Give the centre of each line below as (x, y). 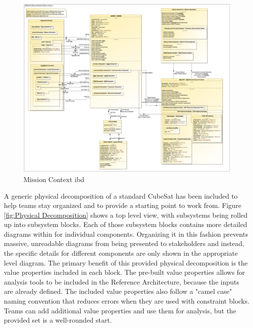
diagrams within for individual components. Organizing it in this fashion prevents (126, 234)
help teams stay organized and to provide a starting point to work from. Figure (123, 205)
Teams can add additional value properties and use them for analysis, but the (120, 310)
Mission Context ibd (54, 179)
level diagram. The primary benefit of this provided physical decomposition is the (126, 262)
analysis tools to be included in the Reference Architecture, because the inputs (122, 281)
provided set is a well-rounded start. (58, 320)
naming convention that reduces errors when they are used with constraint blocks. (127, 301)
